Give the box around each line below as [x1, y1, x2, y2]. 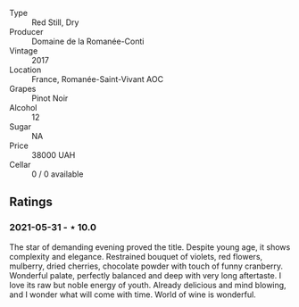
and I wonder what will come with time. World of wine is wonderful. [9, 289, 256, 300]
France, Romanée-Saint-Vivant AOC [31, 74, 163, 84]
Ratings [9, 195, 54, 210]
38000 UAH [31, 150, 76, 160]
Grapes [9, 84, 37, 94]
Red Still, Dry [31, 17, 79, 28]
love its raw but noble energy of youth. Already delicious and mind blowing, [9, 279, 287, 290]
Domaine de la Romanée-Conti [31, 36, 145, 46]
